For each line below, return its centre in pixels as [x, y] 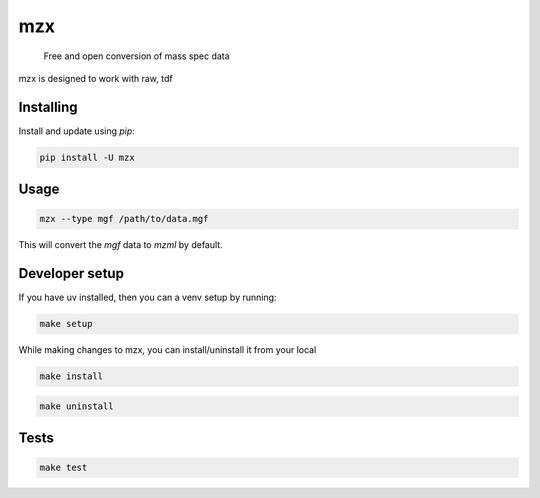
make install [71, 376]
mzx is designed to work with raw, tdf [96, 78]
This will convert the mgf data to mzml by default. [121, 245]
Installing [48, 106]
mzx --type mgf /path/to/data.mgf [124, 219]
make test [63, 468]
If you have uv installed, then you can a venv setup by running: [147, 297]
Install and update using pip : [76, 131]
